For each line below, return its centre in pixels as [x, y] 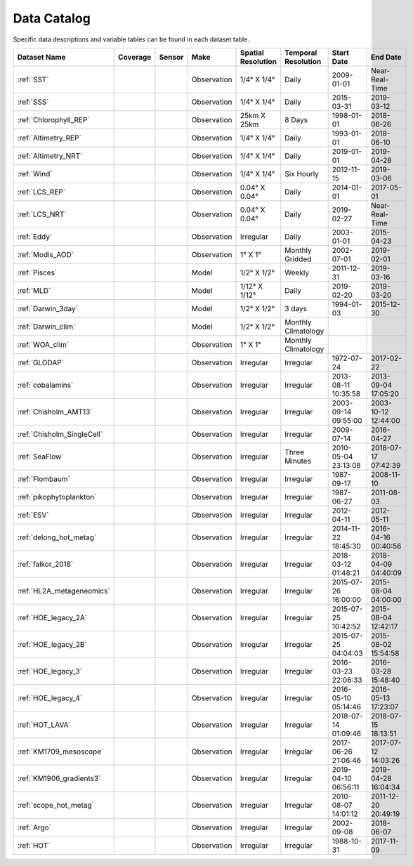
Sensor [171, 57]
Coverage [135, 57]
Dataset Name [41, 57]
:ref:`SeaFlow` [40, 457]
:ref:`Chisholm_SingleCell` [60, 434]
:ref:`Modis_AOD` [46, 254]
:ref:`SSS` [33, 102]
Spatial [252, 53]
